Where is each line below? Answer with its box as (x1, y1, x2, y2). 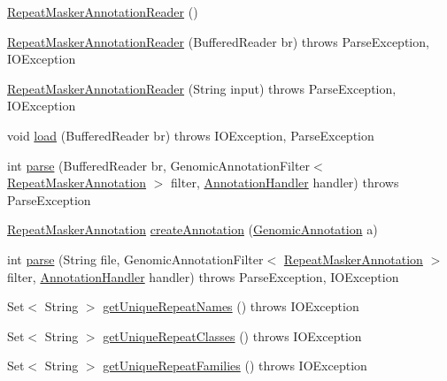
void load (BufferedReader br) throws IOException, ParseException (7, 126, 374, 144)
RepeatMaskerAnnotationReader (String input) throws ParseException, (7, 79, 397, 97)
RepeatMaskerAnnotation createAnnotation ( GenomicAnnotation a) (7, 220, 378, 239)
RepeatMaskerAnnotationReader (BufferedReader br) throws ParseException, (7, 32, 429, 50)
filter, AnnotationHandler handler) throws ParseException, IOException (7, 267, 399, 286)
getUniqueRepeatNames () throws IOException (103, 297, 359, 316)
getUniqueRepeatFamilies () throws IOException (103, 356, 367, 375)
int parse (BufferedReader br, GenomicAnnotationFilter (7, 156, 311, 174)
